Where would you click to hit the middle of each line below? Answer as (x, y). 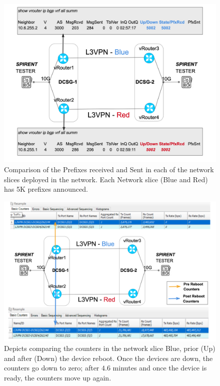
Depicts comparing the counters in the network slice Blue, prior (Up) (110, 348)
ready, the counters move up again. (58, 377)
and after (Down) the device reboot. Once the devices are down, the (108, 358)
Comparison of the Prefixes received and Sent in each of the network (109, 169)
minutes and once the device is (160, 368)
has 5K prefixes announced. (46, 189)
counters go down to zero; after (52, 368)
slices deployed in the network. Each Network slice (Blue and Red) (106, 179)
